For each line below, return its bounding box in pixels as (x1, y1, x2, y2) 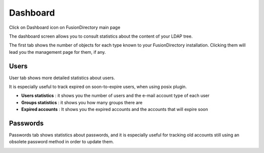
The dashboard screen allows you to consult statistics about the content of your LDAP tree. (9, 33, 193, 39)
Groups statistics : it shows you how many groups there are (21, 99, 143, 105)
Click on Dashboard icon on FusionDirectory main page (9, 24, 121, 30)
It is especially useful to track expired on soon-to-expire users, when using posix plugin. (9, 84, 187, 90)
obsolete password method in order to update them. (9, 139, 114, 145)
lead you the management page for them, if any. (9, 49, 106, 55)
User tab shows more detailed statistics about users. (9, 75, 115, 81)
